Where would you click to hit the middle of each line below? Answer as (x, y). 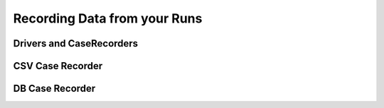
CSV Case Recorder (58, 66)
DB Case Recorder (54, 89)
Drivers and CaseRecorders (76, 43)
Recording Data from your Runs (108, 18)
